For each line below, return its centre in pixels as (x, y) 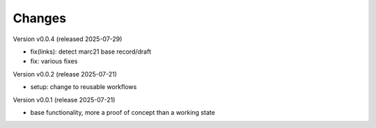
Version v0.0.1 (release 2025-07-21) (64, 99)
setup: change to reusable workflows (84, 87)
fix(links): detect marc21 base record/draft (91, 51)
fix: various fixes (54, 61)
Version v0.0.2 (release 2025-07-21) (65, 74)
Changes (39, 18)
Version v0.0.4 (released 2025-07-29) (68, 39)
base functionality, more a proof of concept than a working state (123, 112)
